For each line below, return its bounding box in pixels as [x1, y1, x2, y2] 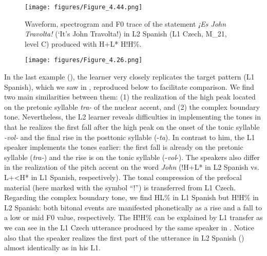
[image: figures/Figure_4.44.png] [25, 4, 143, 11]
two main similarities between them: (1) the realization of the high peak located [4, 91, 256, 102]
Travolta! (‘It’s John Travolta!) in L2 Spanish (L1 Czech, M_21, [25, 28, 227, 39]
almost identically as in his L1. [4, 242, 101, 253]
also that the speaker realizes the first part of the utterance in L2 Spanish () [4, 232, 244, 243]
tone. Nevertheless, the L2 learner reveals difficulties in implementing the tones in [4, 111, 261, 122]
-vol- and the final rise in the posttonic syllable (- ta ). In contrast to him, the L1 [4, 131, 255, 142]
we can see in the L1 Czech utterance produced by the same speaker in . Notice [4, 222, 254, 232]
